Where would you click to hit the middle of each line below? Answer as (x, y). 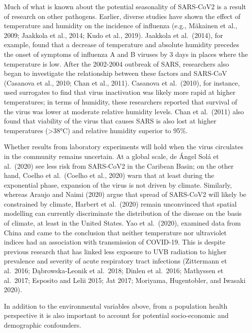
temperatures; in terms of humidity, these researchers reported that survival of (121, 101)
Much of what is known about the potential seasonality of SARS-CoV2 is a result (125, 6)
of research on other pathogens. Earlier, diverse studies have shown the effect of (122, 16)
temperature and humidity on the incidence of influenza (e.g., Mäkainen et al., (121, 26)
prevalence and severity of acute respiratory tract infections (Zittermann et (116, 261)
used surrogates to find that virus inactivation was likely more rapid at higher (120, 92)
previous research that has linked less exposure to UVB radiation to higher (115, 251)
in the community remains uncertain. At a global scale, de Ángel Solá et (111, 156)
